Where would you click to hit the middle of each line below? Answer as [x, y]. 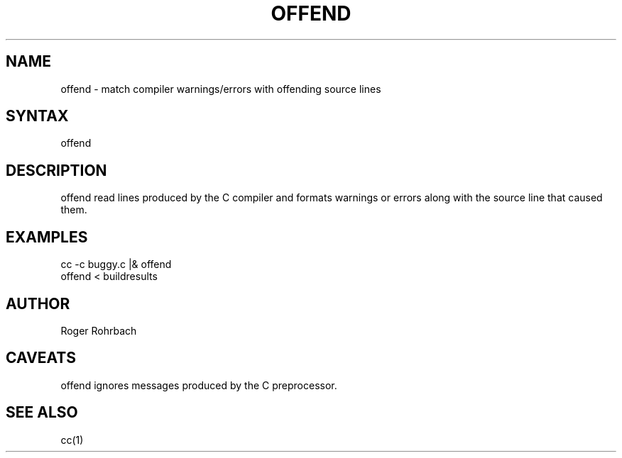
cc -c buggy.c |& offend [116, 264]
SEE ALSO [42, 413]
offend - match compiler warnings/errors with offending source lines [221, 89]
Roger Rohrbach [99, 330]
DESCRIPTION [56, 170]
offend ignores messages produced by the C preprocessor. [199, 385]
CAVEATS [41, 358]
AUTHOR [38, 303]
